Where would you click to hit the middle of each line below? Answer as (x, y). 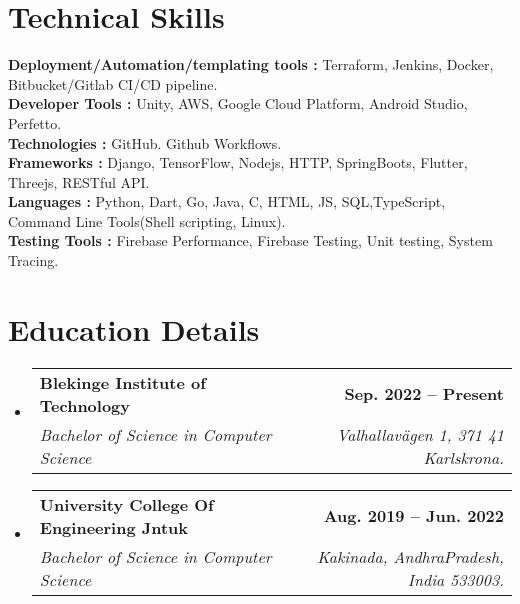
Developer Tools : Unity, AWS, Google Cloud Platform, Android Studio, (238, 103)
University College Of (126, 504)
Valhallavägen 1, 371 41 (420, 434)
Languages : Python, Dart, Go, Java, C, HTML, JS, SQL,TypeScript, (227, 201)
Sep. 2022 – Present (424, 394)
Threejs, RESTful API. (79, 181)
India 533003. (455, 579)
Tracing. (33, 260)
